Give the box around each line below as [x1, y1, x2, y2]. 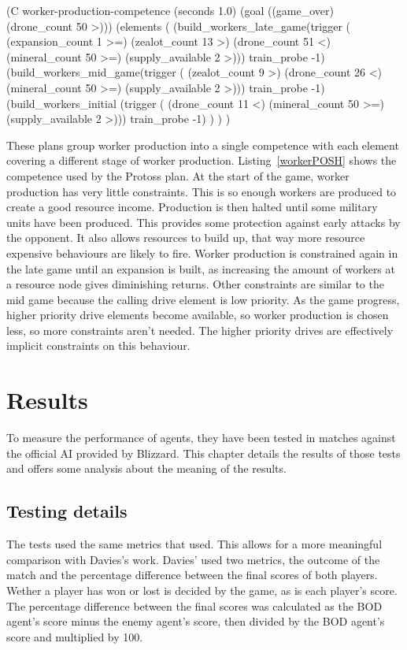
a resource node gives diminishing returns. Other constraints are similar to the [6, 276, 384, 292]
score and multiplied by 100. [6, 628, 143, 644]
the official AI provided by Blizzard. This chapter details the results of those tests [6, 444, 401, 461]
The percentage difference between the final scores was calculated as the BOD [6, 597, 383, 614]
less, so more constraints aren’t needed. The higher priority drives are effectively [6, 321, 394, 338]
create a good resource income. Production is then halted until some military [6, 199, 378, 215]
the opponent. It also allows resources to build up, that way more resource [6, 229, 365, 246]
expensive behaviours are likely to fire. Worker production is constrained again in [6, 244, 398, 261]
